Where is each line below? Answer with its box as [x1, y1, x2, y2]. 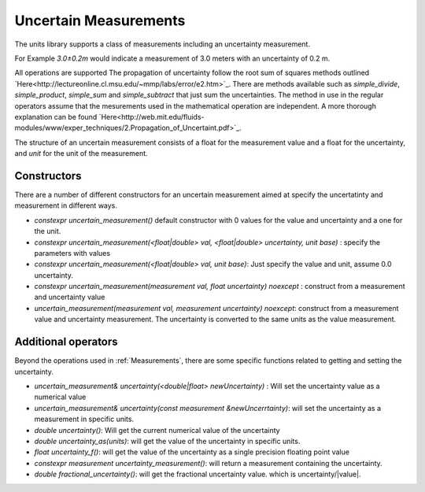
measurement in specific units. [34, 414, 134, 424]
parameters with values [34, 248, 110, 257]
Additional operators [14, 335, 118, 349]
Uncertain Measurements [14, 12, 186, 29]
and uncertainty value [34, 292, 105, 302]
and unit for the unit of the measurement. [14, 149, 149, 158]
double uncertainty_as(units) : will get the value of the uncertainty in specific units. [34, 436, 301, 446]
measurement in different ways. [14, 201, 118, 210]
